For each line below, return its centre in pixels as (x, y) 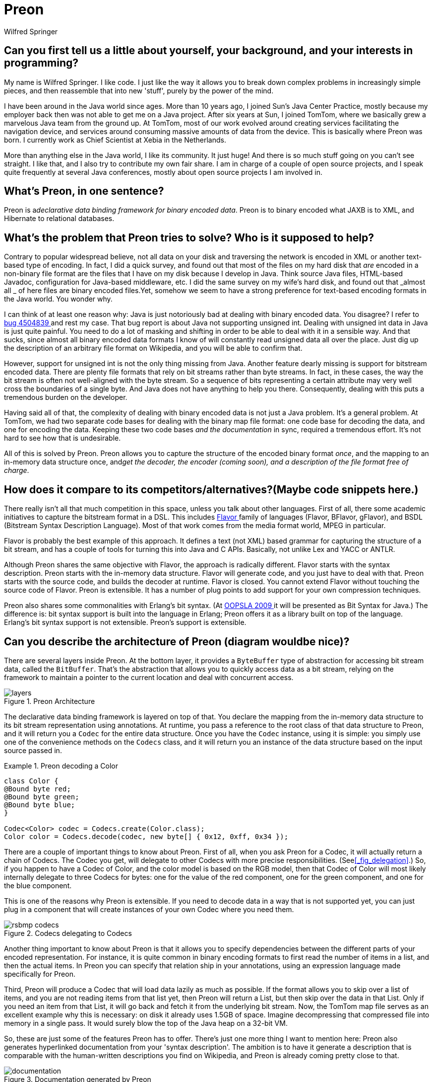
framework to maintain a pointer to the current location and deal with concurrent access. (149, 677)
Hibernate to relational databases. (59, 219)
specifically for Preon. (40, 974)
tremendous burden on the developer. (66, 397)
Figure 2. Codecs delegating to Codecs (68, 933)
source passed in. (33, 750)
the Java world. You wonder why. (58, 299)
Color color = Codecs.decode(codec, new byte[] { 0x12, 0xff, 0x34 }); (146, 836)
